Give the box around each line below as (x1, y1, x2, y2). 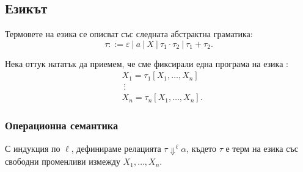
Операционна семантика (5, 118, 119, 133)
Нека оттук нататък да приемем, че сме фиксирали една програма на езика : (5, 57, 288, 70)
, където (186, 142, 217, 154)
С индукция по (5, 142, 60, 154)
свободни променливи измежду (5, 155, 120, 168)
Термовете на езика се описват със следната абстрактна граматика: (5, 27, 253, 40)
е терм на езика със (225, 142, 298, 154)
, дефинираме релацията (71, 142, 161, 154)
